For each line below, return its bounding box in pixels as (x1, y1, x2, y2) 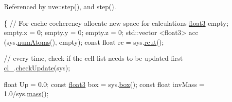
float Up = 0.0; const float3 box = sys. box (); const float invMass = (4, 79, 205, 89)
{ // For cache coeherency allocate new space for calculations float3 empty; (4, 17, 229, 28)
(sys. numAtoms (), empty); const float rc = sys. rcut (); (4, 36, 164, 47)
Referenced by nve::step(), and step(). (4, 1, 116, 11)
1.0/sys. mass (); (4, 88, 49, 99)
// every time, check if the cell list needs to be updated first (4, 53, 183, 63)
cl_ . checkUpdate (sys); (4, 62, 70, 72)
